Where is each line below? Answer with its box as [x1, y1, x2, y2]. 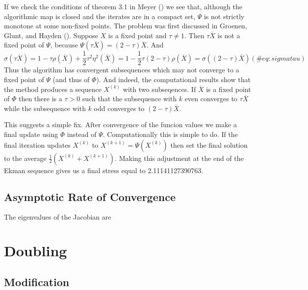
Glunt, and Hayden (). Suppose [4, 30, 98, 40]
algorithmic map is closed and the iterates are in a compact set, [4, 11, 196, 21]
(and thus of [52, 74, 90, 85]
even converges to [184, 93, 237, 104]
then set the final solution [170, 139, 248, 150]
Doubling [4, 241, 67, 261]
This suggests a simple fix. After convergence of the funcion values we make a [4, 119, 237, 130]
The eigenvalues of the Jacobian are [4, 212, 111, 222]
